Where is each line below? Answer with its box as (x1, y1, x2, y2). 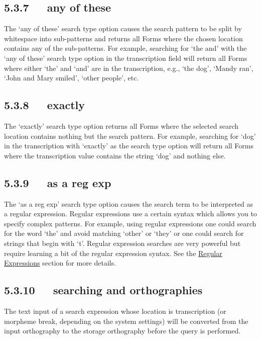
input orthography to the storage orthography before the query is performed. (4, 325, 241, 336)
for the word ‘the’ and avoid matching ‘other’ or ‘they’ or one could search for (4, 228, 244, 238)
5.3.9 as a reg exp (4, 175, 111, 190)
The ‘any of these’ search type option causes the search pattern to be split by (4, 23, 242, 34)
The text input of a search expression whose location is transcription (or (4, 305, 226, 316)
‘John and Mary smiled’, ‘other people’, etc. (4, 72, 139, 83)
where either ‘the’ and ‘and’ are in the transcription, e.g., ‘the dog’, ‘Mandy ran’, (4, 62, 253, 73)
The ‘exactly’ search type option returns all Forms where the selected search (4, 120, 239, 131)
